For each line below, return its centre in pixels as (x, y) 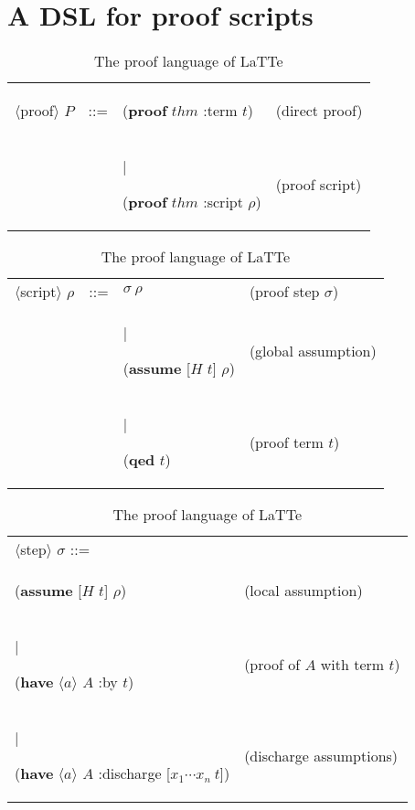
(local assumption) (303, 591)
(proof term (286, 442)
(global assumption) (313, 350)
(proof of (272, 664)
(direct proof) (319, 111)
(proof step (284, 292)
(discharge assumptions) (321, 755)
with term (352, 664)
